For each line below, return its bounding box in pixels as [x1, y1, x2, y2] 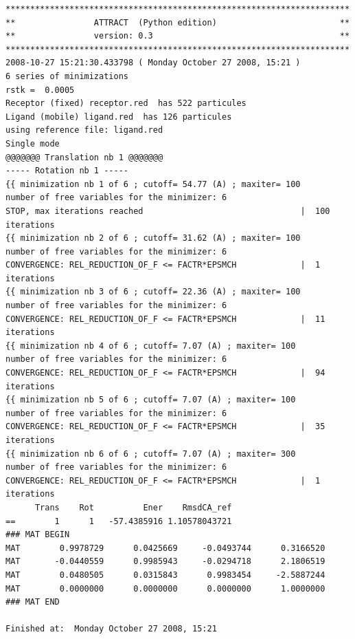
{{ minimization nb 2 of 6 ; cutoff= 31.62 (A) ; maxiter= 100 [5, 233, 301, 243]
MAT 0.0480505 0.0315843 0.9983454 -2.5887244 [5, 570, 325, 580]
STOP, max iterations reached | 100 [5, 206, 330, 216]
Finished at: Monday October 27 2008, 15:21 [5, 624, 217, 634]
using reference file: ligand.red [5, 125, 163, 136]
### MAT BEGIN [5, 530, 70, 540]
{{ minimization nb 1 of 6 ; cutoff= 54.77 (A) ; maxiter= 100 [5, 179, 301, 189]
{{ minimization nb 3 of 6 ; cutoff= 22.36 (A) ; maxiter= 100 [5, 287, 301, 297]
